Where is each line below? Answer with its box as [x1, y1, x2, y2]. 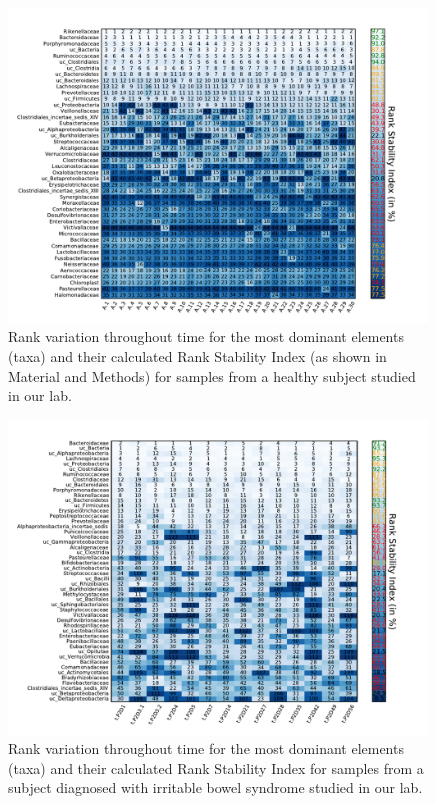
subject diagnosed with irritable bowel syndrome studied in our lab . [8, 777, 423, 798]
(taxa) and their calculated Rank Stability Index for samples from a [8, 757, 424, 778]
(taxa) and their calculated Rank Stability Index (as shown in [8, 346, 387, 366]
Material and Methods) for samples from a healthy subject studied [8, 365, 416, 386]
